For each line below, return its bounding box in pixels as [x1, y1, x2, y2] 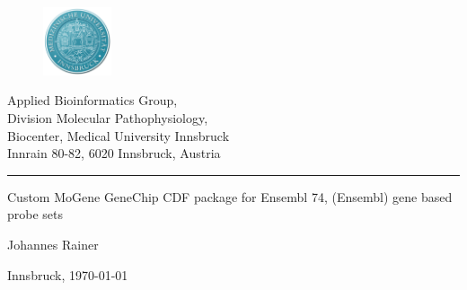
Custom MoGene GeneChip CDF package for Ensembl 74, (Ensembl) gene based [7, 187, 453, 206]
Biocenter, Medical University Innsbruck [7, 126, 230, 145]
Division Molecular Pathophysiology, [7, 109, 208, 127]
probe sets [7, 205, 64, 224]
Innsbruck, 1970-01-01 [7, 265, 128, 284]
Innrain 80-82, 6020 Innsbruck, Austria [7, 144, 221, 163]
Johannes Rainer [7, 234, 99, 253]
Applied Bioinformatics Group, [7, 91, 178, 110]
